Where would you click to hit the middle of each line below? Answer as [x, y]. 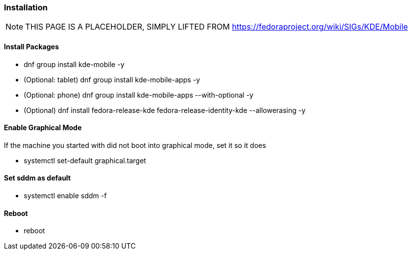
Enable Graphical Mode [43, 128]
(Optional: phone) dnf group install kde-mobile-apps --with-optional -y [139, 95]
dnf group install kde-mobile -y [74, 64]
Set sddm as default [37, 178]
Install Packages [32, 46]
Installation [26, 7]
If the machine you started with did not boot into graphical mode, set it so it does [135, 145]
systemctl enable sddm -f [65, 196]
